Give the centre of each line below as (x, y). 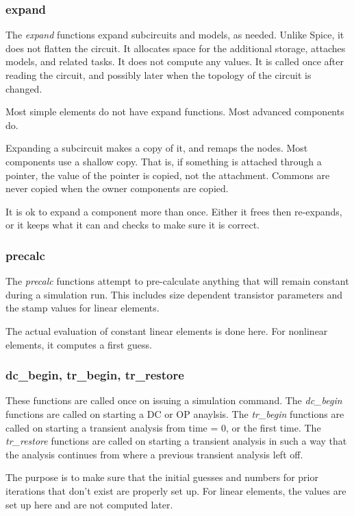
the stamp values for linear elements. (83, 308)
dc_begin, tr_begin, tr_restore (95, 375)
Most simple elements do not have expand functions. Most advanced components (175, 112)
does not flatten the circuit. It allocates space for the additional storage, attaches (176, 48)
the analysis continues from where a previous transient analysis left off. (154, 454)
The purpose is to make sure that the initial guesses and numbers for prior (162, 477)
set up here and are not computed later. (89, 504)
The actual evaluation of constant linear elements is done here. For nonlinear (167, 330)
